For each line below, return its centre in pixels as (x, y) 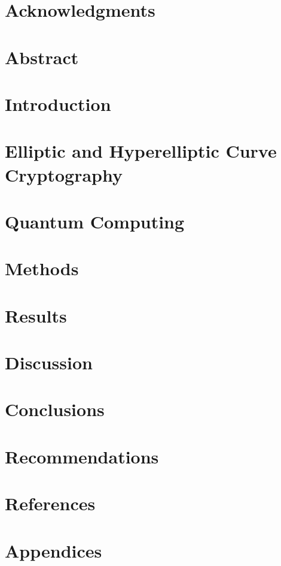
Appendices (54, 550)
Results (36, 315)
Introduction (58, 103)
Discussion (49, 362)
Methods (42, 268)
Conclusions (55, 409)
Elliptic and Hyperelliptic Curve (141, 151)
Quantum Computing (95, 221)
